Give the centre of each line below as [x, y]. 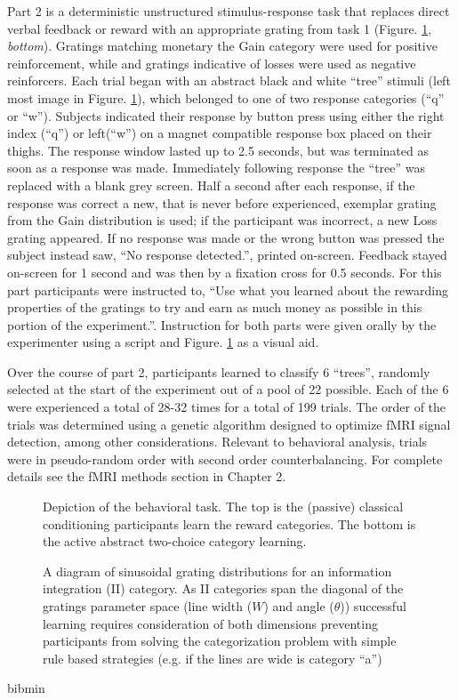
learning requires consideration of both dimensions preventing [210, 623]
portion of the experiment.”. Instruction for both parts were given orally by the [222, 324]
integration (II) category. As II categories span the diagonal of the [223, 588]
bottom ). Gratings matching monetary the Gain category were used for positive [222, 46]
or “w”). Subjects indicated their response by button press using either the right [226, 115]
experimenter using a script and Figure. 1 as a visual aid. [163, 342]
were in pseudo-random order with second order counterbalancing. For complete [225, 459]
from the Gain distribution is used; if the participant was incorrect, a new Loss [222, 220]
